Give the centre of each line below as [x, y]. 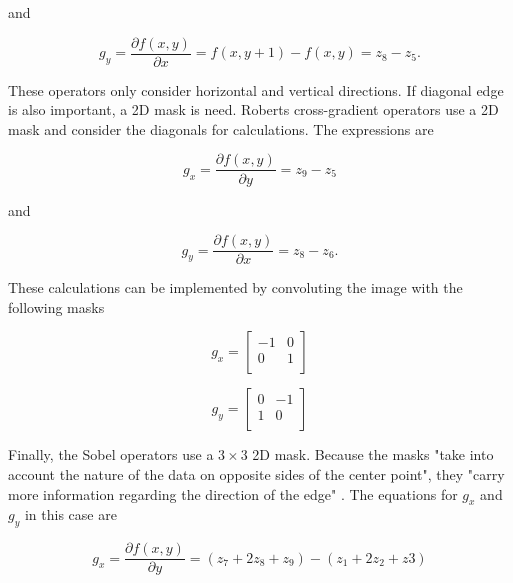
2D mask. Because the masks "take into [373, 454]
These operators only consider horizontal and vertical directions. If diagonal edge [256, 89]
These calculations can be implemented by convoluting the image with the [235, 287]
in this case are [70, 514]
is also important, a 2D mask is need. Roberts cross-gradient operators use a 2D [253, 109]
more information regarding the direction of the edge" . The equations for [233, 493]
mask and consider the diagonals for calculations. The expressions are [221, 128]
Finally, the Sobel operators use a [111, 454]
